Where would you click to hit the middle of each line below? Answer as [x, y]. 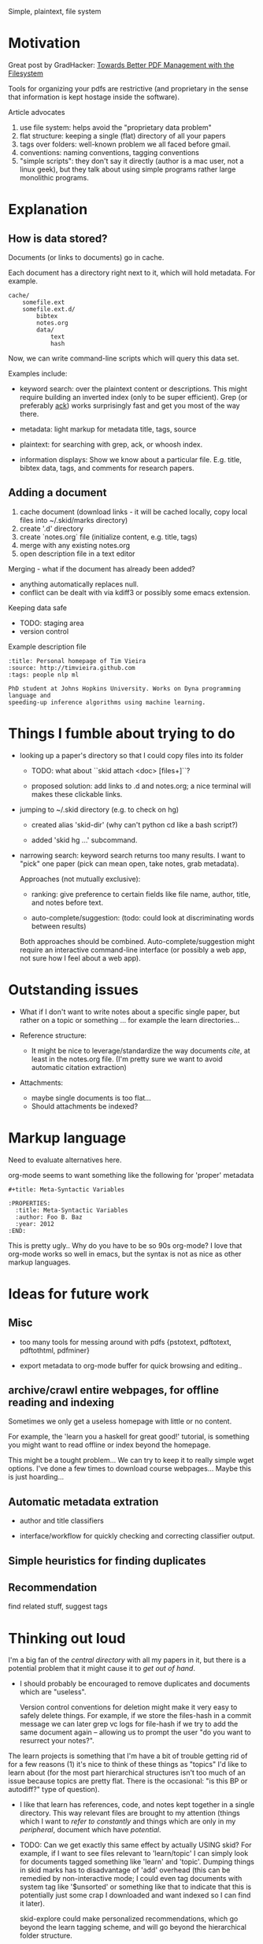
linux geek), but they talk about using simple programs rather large [128, 169]
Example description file [47, 646]
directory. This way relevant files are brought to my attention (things [130, 1813]
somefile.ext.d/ [49, 309]
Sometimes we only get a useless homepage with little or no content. [120, 1421]
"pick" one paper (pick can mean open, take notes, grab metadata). [129, 863]
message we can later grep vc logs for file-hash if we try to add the [129, 1724]
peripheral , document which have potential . [90, 1830]
